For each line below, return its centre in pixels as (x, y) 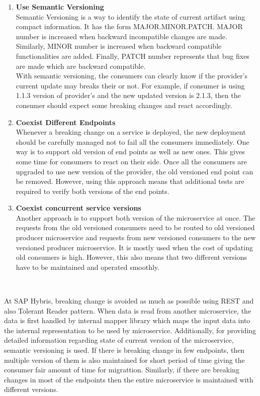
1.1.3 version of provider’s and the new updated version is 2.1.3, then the (128, 95)
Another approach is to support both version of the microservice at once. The (136, 217)
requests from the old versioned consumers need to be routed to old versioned (135, 227)
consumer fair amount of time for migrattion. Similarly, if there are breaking (122, 370)
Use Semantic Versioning (60, 7)
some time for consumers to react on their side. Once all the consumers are (131, 161)
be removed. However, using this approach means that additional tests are (130, 181)
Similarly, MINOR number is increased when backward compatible (119, 46)
